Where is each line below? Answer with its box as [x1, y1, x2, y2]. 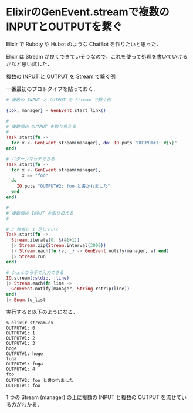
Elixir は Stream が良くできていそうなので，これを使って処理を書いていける [6, 53, 188, 60]
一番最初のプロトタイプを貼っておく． [6, 85, 99, 92]
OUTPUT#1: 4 [6, 366, 35, 372]
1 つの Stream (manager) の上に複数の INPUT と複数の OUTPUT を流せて [6, 394, 182, 401]
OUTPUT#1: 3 [6, 340, 35, 346]
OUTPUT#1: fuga [6, 361, 43, 367]
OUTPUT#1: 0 [6, 325, 35, 331]
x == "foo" [21, 172, 49, 178]
